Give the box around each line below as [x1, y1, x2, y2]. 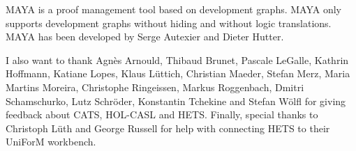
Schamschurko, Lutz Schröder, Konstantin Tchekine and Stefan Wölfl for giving [6, 93, 346, 108]
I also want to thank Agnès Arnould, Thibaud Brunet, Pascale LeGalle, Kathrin [6, 52, 349, 67]
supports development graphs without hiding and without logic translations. [6, 15, 332, 30]
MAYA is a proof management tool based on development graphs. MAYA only [6, 2, 342, 16]
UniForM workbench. [6, 134, 96, 149]
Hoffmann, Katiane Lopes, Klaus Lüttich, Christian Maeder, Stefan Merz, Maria [6, 66, 350, 81]
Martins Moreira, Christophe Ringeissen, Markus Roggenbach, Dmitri [6, 79, 304, 94]
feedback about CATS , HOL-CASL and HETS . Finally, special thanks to [6, 107, 318, 122]
